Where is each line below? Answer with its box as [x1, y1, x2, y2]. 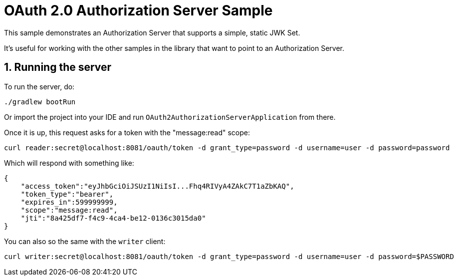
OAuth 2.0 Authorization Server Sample [4, 2, 273, 19]
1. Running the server [4, 61, 112, 74]
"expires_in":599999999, [20, 198, 118, 206]
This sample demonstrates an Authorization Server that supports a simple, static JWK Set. [4, 28, 300, 37]
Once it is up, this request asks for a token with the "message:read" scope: [4, 128, 250, 137]
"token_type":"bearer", [20, 190, 114, 198]
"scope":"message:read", [20, 206, 118, 214]
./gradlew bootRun [4, 97, 76, 106]
